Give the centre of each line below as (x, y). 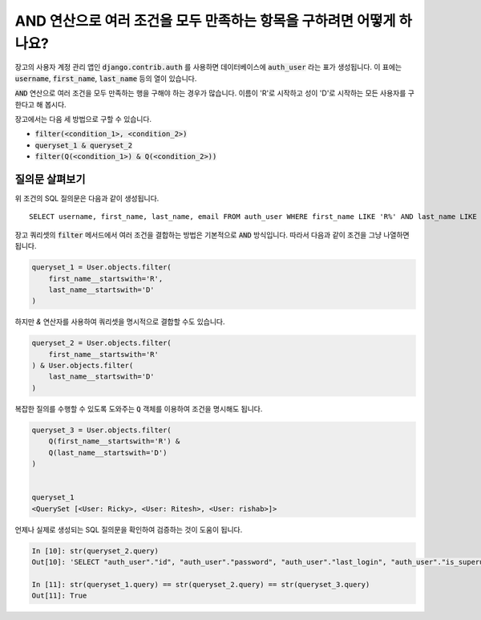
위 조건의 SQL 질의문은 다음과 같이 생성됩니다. (87, 198)
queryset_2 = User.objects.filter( (101, 343)
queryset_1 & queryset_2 (83, 145)
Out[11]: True (59, 596)
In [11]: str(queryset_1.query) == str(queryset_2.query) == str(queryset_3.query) (201, 584)
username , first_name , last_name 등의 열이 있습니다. (106, 78)
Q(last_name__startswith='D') (108, 452)
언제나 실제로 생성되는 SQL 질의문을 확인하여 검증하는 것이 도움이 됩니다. (129, 529)
